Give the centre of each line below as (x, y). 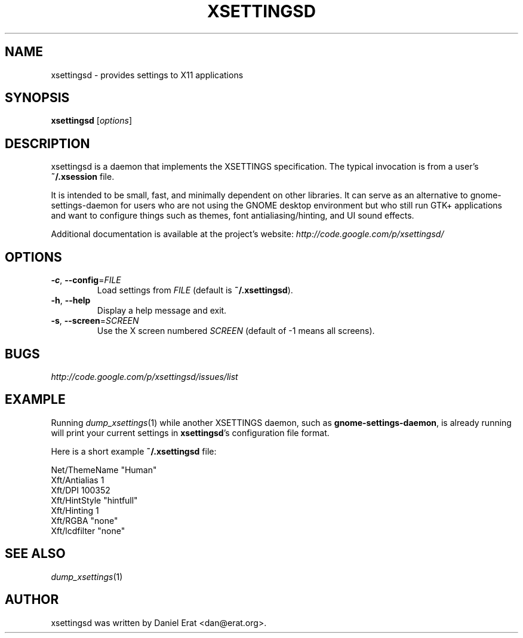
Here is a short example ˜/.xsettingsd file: (134, 451)
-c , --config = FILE (86, 280)
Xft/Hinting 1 (75, 510)
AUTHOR (32, 600)
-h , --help (71, 300)
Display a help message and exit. (162, 311)
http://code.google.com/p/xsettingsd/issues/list (144, 376)
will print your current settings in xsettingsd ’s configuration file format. (190, 433)
